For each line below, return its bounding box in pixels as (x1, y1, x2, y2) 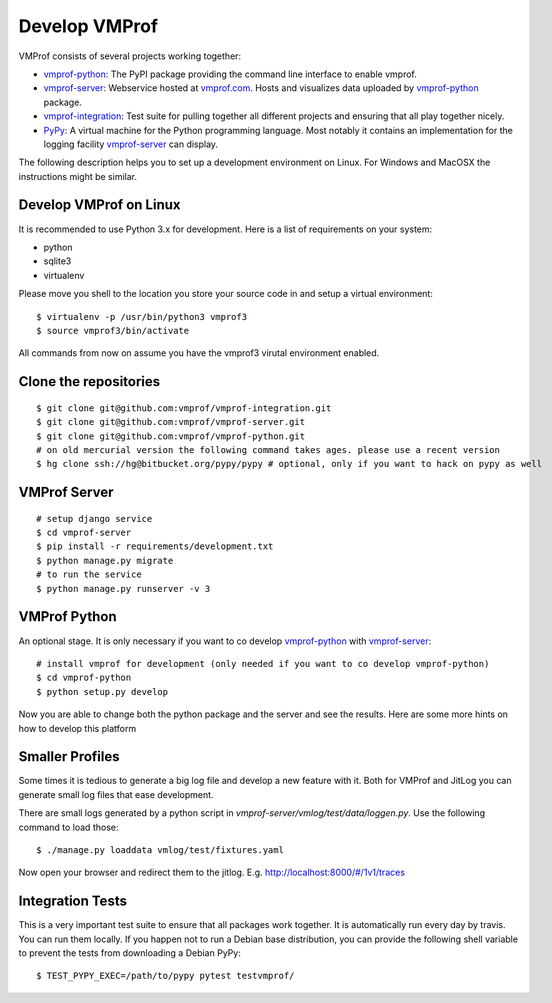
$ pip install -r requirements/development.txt (36, 541, 274, 552)
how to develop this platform (18, 722, 137, 734)
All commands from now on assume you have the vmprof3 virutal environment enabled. (18, 347, 380, 359)
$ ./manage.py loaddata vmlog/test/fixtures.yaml (36, 844, 285, 855)
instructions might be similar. (18, 170, 137, 182)
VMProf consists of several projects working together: (18, 50, 242, 62)
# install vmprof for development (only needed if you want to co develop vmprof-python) (36, 658, 490, 669)
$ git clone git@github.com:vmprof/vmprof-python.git (36, 430, 305, 442)
